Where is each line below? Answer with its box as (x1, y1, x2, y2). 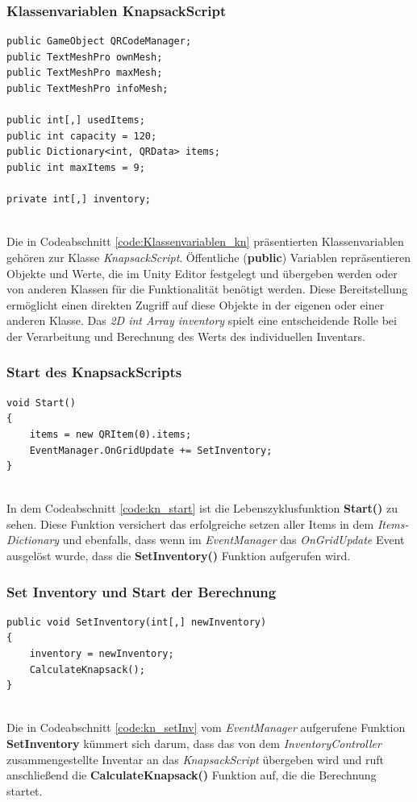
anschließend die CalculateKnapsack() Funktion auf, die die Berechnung (6, 767, 377, 783)
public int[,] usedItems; (6, 114, 145, 127)
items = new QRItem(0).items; (29, 428, 192, 440)
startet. (6, 782, 43, 799)
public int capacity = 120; (6, 130, 157, 142)
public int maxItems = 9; (6, 161, 145, 173)
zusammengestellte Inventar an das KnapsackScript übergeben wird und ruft (6, 750, 385, 767)
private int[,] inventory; (6, 193, 151, 206)
